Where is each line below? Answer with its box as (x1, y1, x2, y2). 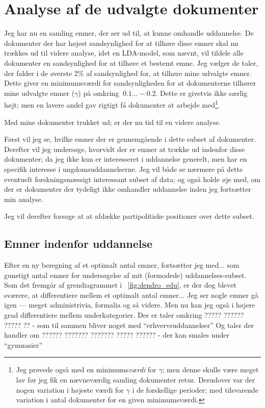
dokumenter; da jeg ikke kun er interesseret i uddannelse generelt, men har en (4, 154, 247, 164)
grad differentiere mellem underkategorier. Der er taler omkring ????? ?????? (4, 310, 244, 320)
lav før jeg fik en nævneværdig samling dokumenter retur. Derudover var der (16, 374, 255, 385)
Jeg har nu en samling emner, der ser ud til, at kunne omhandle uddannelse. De (4, 28, 254, 38)
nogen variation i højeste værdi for (16, 384, 124, 395)
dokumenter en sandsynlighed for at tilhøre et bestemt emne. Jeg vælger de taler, (4, 57, 258, 68)
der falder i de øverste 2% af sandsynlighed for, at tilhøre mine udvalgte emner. (4, 67, 252, 78)
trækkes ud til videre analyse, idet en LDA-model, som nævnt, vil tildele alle (4, 47, 244, 58)
